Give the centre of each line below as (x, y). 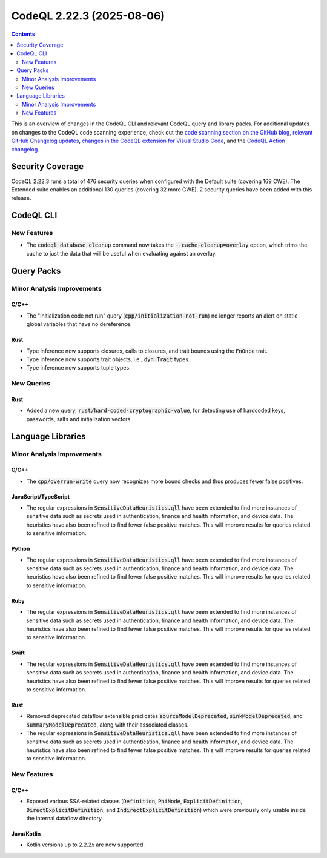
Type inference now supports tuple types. (78, 368)
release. (21, 198)
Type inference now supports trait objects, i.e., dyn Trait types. (108, 359)
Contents (23, 34)
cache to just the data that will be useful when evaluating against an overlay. (122, 253)
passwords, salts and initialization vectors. (79, 419)
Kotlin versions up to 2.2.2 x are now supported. (86, 845)
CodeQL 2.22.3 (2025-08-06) (88, 16)
